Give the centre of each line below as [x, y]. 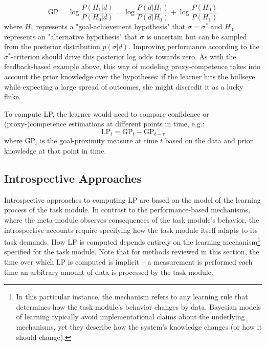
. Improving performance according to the [194, 46]
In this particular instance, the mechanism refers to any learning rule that [132, 297]
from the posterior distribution [52, 46]
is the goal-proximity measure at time [99, 140]
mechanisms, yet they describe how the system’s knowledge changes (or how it [139, 327]
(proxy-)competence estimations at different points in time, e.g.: [104, 124]
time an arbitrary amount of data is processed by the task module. [109, 272]
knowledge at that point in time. [55, 151]
